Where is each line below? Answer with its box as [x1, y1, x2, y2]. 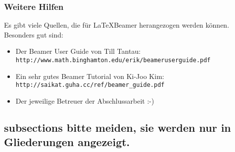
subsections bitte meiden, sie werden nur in [4, 119, 231, 135]
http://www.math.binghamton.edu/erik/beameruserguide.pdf [15, 57, 211, 64]
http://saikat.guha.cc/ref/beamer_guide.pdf [15, 81, 165, 89]
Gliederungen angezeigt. [4, 134, 130, 150]
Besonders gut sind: [4, 29, 63, 39]
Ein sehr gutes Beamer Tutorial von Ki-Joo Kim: [15, 71, 164, 81]
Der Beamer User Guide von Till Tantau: [15, 46, 141, 56]
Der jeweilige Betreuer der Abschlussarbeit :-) [15, 95, 154, 106]
